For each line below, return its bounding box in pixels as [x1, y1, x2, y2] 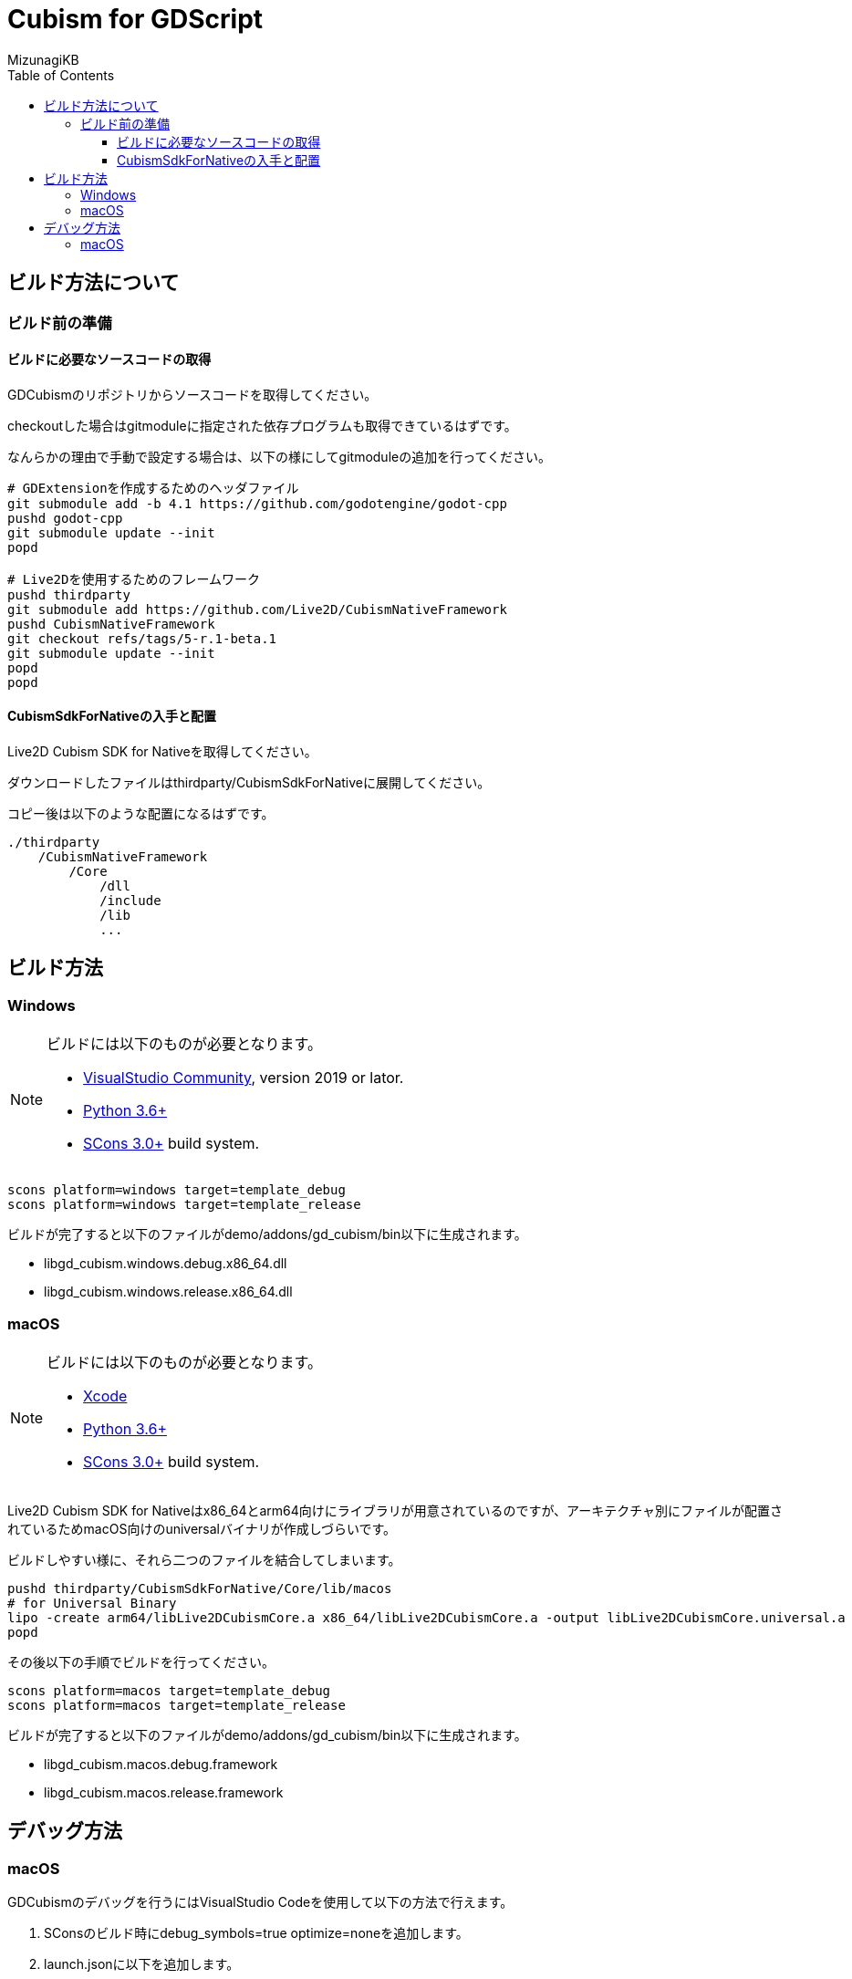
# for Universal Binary [7, 1596, 177, 1610]
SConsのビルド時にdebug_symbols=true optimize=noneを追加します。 [44, 1925, 469, 1942]
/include [99, 893, 161, 909]
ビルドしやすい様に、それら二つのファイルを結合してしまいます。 [7, 1552, 401, 1568]
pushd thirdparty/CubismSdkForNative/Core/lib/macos [7, 1581, 392, 1596]
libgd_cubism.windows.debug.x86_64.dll [44, 1255, 287, 1272]
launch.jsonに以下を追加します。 [44, 1956, 240, 1973]
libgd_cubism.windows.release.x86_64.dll [44, 1284, 293, 1300]
